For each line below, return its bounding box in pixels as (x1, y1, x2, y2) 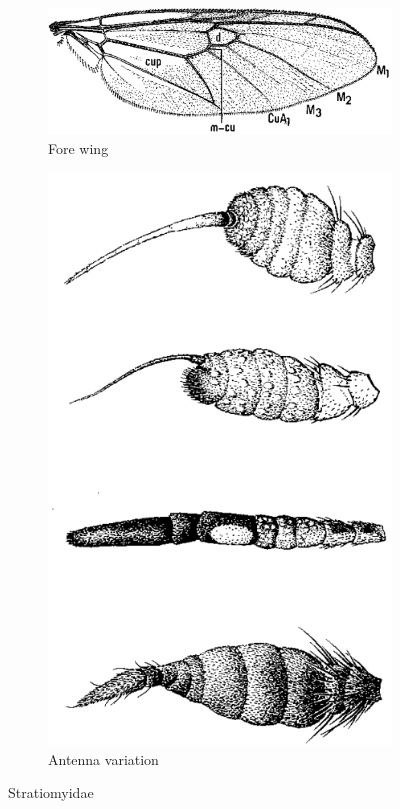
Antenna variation (48, 748, 159, 769)
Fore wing (48, 137, 109, 158)
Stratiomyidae (8, 782, 94, 803)
